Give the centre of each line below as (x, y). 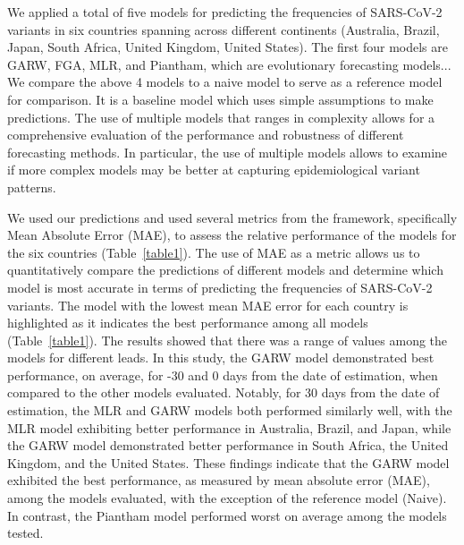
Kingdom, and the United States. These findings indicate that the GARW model (228, 462)
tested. (25, 533)
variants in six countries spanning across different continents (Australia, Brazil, (224, 29)
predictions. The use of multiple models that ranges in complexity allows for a (221, 117)
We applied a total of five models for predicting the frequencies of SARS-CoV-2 (225, 12)
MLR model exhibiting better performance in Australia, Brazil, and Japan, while (229, 427)
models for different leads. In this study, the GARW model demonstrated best (221, 358)
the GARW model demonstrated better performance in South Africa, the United (228, 445)
